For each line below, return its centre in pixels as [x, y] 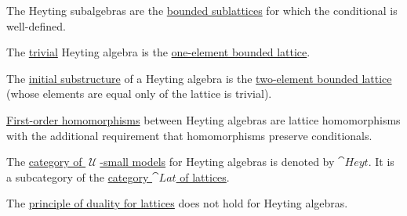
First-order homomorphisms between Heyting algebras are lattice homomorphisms [203, 119]
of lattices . [205, 176]
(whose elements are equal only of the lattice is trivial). [139, 94]
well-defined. [36, 25]
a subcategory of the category [78, 176]
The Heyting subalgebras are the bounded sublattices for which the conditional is [202, 10]
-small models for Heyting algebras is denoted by [217, 162]
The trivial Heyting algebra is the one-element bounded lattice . [158, 52]
